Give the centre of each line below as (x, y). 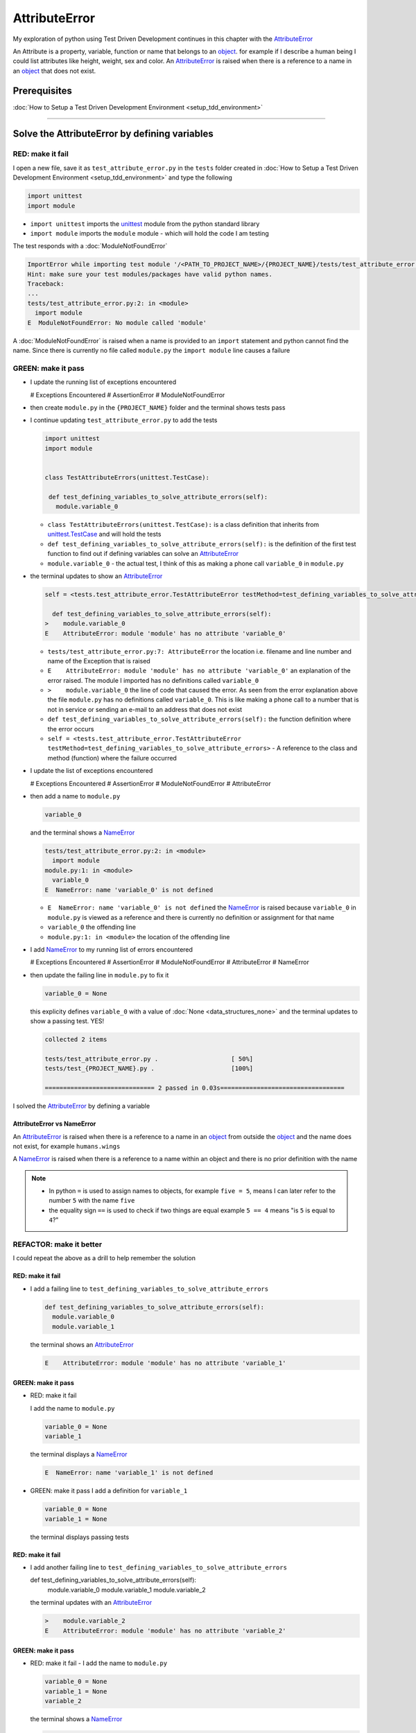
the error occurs (71, 729)
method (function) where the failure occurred (112, 758)
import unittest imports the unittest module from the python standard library (145, 224)
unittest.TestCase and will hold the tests (104, 534)
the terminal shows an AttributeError (82, 1344)
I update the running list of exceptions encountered (103, 382)
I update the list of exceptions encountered (92, 771)
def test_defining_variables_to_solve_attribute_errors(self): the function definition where (199, 719)
